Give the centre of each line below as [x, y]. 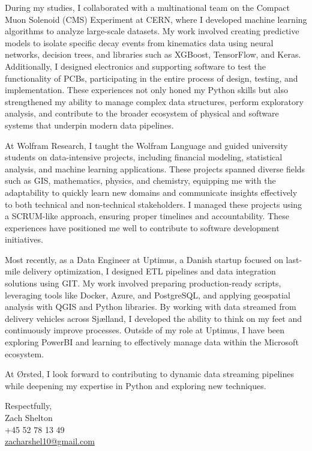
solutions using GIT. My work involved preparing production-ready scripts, [143, 283]
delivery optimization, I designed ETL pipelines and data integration [149, 271]
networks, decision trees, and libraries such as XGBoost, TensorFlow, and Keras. [153, 54]
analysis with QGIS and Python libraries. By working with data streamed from [151, 307]
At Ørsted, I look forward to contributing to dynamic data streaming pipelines [149, 374]
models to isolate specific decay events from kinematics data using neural [139, 42]
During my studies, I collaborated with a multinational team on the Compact [147, 7]
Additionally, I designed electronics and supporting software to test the [135, 66]
